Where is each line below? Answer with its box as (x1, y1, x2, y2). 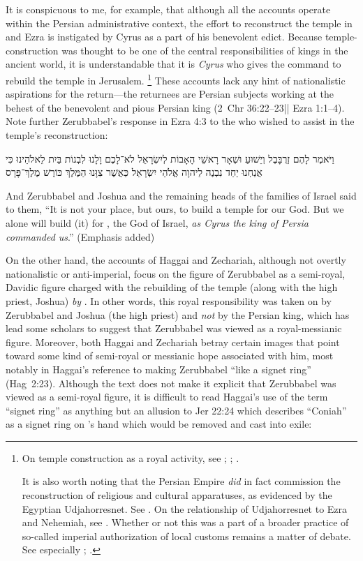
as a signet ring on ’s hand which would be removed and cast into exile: (6, 417, 312, 431)
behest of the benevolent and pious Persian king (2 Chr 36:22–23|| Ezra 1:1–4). (6, 100, 345, 114)
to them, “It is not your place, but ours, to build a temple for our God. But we (6, 202, 344, 216)
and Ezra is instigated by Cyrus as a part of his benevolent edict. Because (6, 29, 323, 44)
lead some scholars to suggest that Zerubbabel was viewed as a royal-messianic (6, 321, 342, 336)
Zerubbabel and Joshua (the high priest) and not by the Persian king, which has (6, 307, 350, 322)
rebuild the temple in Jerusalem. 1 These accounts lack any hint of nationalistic (6, 70, 346, 87)
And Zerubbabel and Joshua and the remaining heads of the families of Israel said (6, 188, 357, 202)
